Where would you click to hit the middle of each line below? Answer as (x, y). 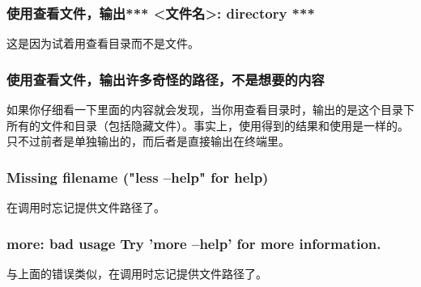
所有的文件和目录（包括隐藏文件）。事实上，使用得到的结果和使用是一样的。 (208, 125)
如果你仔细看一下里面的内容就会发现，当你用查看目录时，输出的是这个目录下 (210, 110)
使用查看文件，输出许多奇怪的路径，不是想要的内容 (166, 79)
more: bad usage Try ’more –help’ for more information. (194, 243)
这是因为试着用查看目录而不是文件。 (103, 43)
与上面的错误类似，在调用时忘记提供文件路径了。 (137, 273)
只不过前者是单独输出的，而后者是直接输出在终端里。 (148, 141)
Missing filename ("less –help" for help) (138, 177)
